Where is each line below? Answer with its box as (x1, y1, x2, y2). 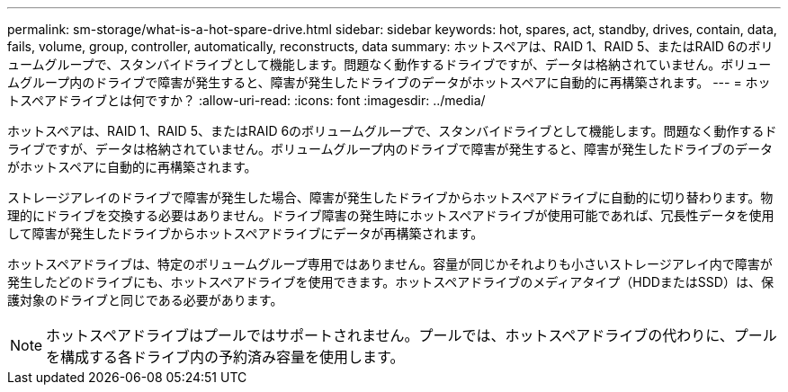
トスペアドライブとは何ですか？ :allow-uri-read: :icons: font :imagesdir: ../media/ (7, 93, 486, 108)
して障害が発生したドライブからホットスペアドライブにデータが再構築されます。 (7, 226, 484, 241)
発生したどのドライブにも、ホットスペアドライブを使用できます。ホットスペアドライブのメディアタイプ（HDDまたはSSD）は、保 (7, 274, 774, 290)
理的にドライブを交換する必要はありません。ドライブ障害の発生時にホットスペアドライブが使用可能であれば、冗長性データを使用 (7, 208, 775, 223)
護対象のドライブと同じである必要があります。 (7, 292, 283, 307)
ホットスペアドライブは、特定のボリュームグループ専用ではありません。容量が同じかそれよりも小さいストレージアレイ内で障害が (7, 256, 773, 272)
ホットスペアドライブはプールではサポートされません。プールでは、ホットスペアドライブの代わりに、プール (46, 326, 777, 344)
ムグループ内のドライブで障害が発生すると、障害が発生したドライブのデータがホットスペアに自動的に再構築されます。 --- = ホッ (7, 75, 771, 90)
